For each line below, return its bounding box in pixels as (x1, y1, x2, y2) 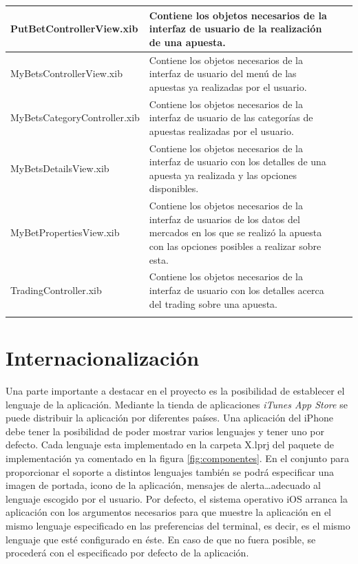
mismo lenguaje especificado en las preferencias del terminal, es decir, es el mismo (6, 519, 350, 533)
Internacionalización (6, 344, 200, 372)
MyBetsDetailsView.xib (10, 160, 109, 175)
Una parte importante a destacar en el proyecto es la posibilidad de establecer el (6, 384, 345, 398)
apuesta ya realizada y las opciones (149, 167, 297, 182)
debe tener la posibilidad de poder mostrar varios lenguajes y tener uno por (6, 424, 325, 438)
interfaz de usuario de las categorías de (149, 110, 313, 125)
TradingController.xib (10, 283, 102, 297)
